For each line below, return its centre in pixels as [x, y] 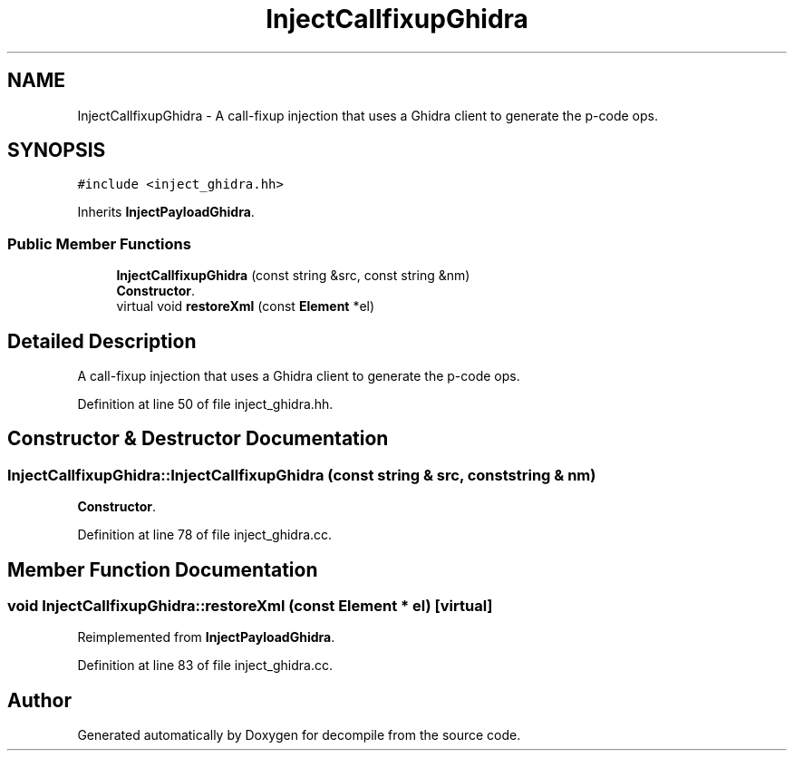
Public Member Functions [99, 243]
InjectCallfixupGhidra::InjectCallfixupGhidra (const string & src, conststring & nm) [302, 475]
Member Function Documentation [163, 569]
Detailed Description [102, 341]
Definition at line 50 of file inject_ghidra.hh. [205, 404]
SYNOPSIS [57, 151]
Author [39, 700]
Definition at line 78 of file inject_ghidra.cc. [205, 535]
